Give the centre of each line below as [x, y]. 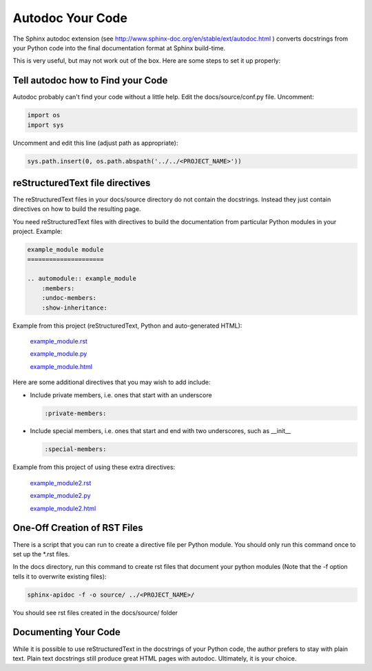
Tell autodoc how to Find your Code [90, 80]
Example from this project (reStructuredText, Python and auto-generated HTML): [127, 326]
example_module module [65, 250]
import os [44, 115]
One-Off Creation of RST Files [78, 528]
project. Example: [38, 232]
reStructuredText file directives [82, 183]
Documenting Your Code [66, 632]
